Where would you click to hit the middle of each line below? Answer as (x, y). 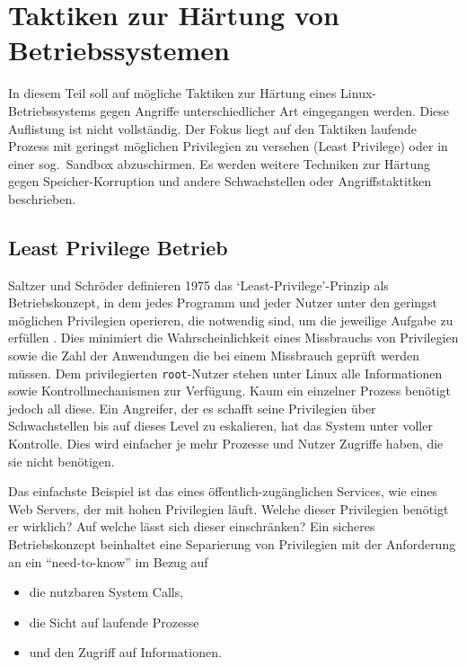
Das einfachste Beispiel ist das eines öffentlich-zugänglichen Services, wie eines (223, 491)
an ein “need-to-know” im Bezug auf (108, 561)
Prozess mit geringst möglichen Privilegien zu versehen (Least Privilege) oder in (228, 146)
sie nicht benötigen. (62, 461)
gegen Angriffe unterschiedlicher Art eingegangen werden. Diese (275, 110)
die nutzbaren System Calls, (106, 592)
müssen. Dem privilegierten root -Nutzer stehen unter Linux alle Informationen (225, 373)
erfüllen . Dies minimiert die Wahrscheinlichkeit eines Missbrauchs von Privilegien (233, 338)
